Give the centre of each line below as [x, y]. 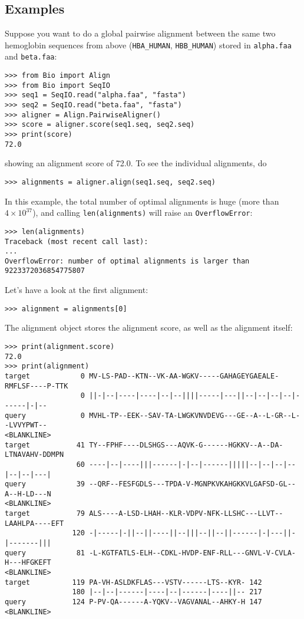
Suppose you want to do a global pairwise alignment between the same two [140, 33]
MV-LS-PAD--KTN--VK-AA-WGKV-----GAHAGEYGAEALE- [184, 376]
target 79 [45, 514]
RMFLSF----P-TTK [37, 386]
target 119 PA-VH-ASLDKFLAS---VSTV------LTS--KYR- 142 [133, 582]
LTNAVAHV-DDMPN [34, 455]
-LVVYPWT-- [26, 425]
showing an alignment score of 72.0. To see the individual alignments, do [136, 163]
